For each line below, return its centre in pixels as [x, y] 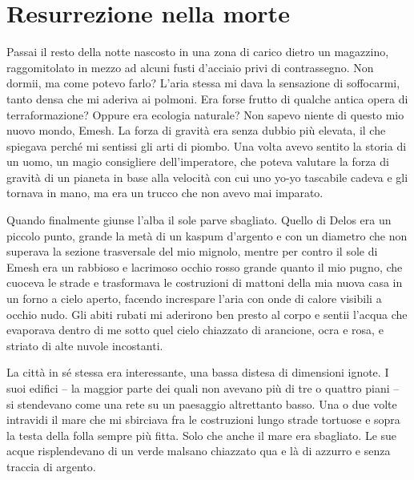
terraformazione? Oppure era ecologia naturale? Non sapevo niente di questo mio [205, 114]
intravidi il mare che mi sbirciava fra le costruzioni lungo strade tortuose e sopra [203, 419]
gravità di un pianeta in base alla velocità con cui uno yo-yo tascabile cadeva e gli [207, 177]
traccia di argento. [51, 466]
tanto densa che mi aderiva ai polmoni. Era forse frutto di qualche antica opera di [207, 98]
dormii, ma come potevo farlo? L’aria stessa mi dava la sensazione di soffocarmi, [203, 83]
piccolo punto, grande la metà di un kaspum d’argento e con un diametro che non [207, 235]
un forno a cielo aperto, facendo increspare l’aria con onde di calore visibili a [194, 298]
